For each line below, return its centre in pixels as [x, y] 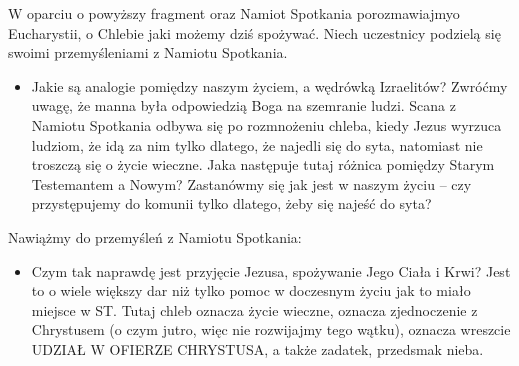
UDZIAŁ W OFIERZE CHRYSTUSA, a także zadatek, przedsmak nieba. [257, 348]
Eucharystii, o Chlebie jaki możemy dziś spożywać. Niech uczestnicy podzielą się [254, 32]
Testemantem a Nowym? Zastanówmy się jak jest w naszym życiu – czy [251, 183]
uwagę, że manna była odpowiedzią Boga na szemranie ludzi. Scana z [243, 105]
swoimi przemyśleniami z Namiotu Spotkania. [148, 52]
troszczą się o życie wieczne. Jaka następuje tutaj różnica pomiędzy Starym [263, 164]
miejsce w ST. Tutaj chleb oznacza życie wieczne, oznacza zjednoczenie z [254, 309]
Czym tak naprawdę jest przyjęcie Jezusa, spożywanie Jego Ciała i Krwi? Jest [271, 270]
